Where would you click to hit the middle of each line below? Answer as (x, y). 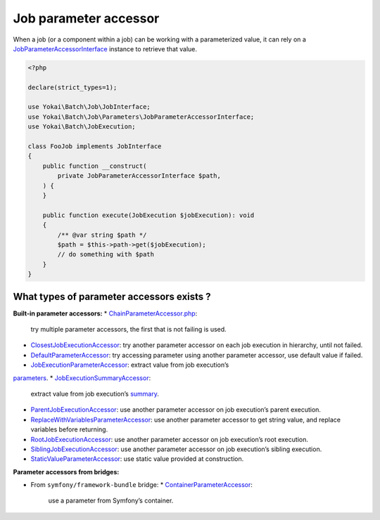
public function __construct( (95, 166)
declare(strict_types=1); (72, 87)
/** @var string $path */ (102, 235)
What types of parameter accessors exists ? (112, 296)
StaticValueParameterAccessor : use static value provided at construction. (137, 459)
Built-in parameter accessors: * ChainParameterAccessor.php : (105, 313)
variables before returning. (69, 429)
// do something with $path (106, 254)
